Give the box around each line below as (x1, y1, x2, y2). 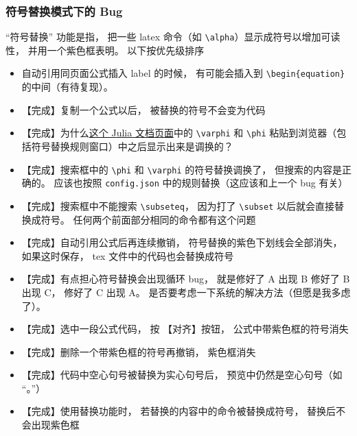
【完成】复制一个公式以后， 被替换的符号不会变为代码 (21, 102, 266, 117)
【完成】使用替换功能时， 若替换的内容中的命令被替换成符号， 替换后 (21, 404, 336, 418)
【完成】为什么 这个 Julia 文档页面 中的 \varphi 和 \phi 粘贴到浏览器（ (21, 125, 337, 140)
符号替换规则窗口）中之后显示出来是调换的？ (31, 138, 233, 153)
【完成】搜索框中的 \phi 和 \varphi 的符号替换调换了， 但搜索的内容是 (21, 162, 342, 176)
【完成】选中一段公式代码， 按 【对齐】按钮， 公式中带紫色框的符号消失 (21, 322, 349, 336)
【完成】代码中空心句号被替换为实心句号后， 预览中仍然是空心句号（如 (21, 367, 343, 382)
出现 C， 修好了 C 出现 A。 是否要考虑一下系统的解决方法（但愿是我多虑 (21, 284, 351, 299)
